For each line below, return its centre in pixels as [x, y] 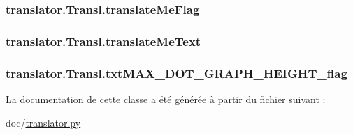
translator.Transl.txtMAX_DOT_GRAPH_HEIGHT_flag [176, 73]
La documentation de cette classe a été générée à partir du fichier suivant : [166, 98]
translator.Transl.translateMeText [103, 41]
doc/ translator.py [43, 122]
